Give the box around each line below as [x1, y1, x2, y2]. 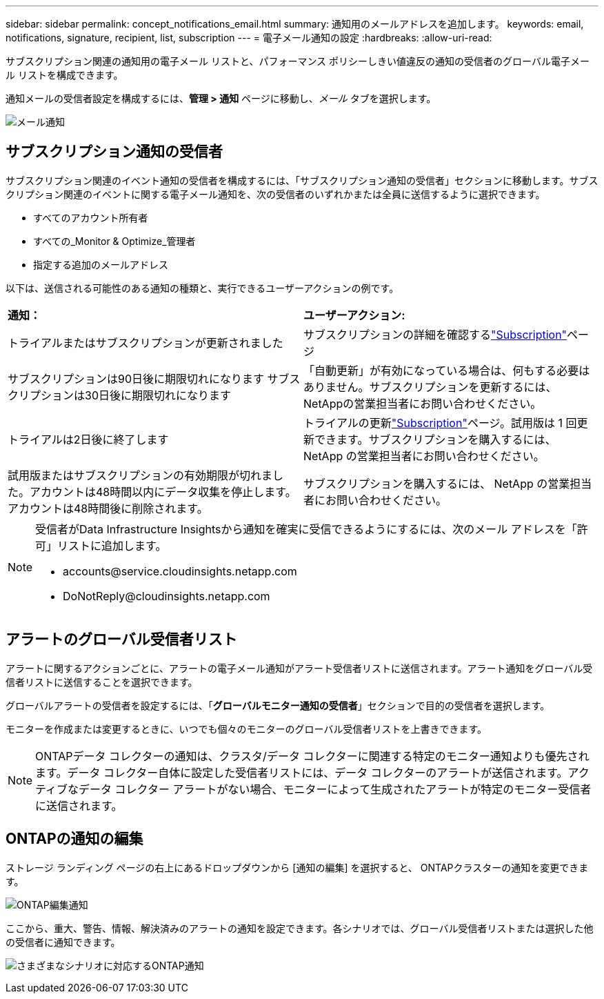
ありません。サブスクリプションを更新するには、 [303, 379, 557, 394]
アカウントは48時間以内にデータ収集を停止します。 [30, 484, 296, 499]
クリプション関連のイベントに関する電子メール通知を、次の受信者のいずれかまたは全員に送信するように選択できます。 [6, 188, 545, 200]
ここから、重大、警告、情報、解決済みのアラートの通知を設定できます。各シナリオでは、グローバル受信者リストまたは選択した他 [6, 922, 594, 934]
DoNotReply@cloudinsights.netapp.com [63, 588, 270, 603]
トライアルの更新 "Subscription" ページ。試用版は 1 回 [303, 415, 577, 430]
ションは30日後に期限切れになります [41, 388, 231, 402]
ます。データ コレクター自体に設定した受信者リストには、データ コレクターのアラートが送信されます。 [35, 765, 568, 780]
